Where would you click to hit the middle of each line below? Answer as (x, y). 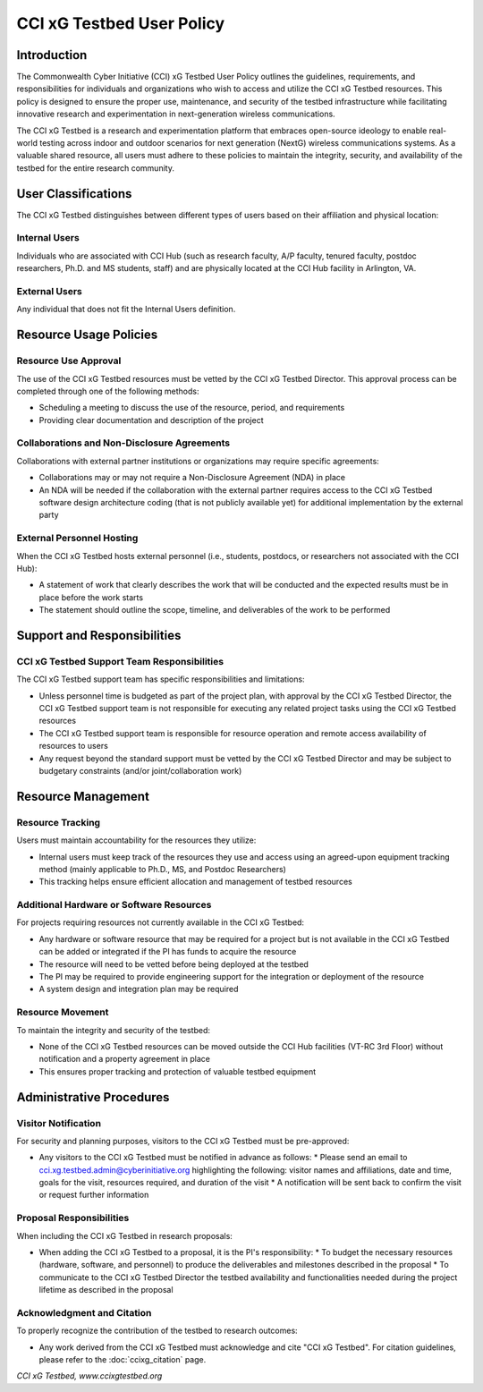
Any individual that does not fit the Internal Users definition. (126, 310)
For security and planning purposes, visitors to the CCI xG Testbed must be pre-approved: (183, 1141)
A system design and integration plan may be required (139, 989)
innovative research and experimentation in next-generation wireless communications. (176, 114)
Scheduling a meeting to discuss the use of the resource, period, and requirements (192, 408)
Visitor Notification (59, 1123)
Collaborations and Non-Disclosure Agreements (123, 443)
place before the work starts (91, 597)
